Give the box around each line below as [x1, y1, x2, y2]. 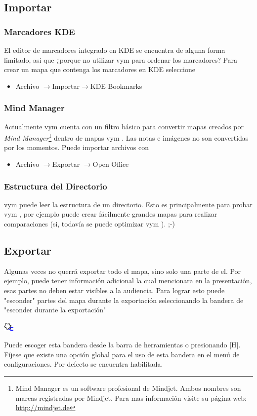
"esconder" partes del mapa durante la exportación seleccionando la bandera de [4, 295, 244, 305]
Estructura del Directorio [4, 180, 107, 192]
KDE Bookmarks [90, 80, 142, 91]
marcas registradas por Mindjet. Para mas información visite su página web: [15, 392, 247, 403]
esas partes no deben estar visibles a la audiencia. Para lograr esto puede [4, 285, 225, 296]
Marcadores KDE [4, 25, 75, 38]
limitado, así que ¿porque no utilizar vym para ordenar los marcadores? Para [4, 54, 238, 65]
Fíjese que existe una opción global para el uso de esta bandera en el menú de [4, 349, 240, 359]
